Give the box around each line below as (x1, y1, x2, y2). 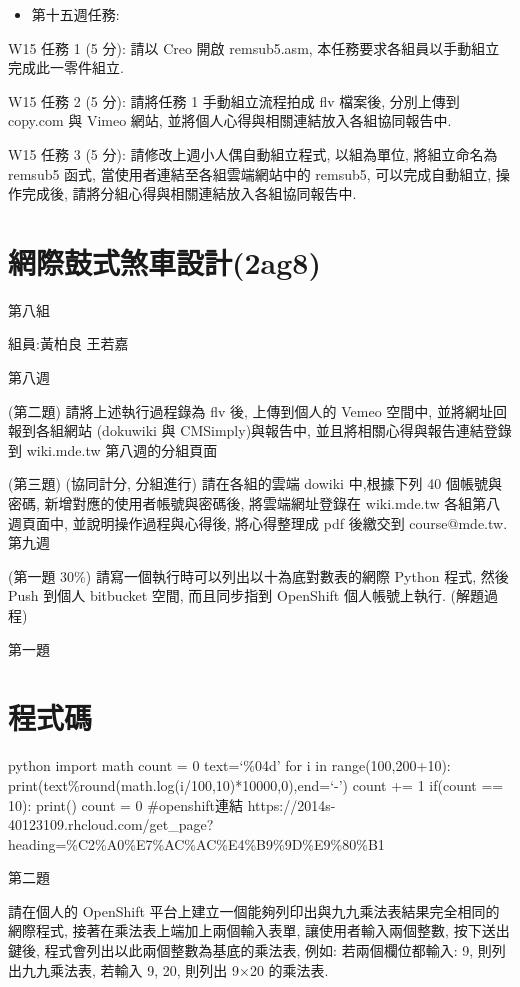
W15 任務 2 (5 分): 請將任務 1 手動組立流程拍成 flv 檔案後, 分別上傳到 (8, 90, 460, 111)
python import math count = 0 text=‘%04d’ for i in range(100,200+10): (8, 755, 451, 776)
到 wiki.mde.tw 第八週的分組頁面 (8, 439, 218, 460)
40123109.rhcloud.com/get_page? (8, 814, 214, 835)
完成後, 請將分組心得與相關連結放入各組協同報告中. (21, 183, 357, 204)
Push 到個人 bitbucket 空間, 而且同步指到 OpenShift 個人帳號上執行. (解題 (8, 585, 484, 606)
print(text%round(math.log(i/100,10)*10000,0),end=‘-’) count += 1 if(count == (8, 774, 504, 795)
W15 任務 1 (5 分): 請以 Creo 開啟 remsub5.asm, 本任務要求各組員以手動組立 (8, 37, 500, 58)
